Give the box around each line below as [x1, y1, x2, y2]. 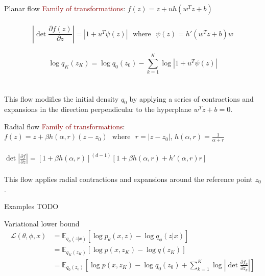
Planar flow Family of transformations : [4, 3, 126, 13]
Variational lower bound [4, 218, 80, 228]
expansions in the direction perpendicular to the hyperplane [4, 104, 191, 114]
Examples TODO [4, 201, 59, 212]
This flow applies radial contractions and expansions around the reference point [4, 173, 253, 184]
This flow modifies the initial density [4, 93, 119, 104]
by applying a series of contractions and [129, 93, 254, 104]
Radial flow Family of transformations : [4, 121, 125, 131]
